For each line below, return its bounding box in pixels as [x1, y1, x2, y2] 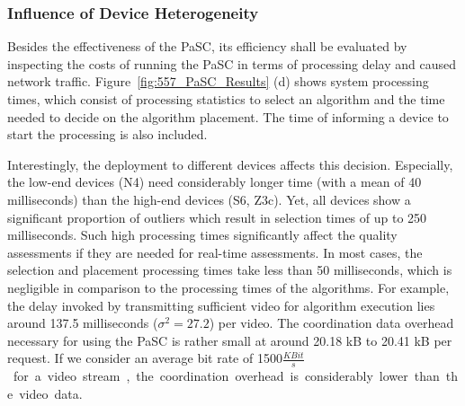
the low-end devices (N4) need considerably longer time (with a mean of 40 [7, 172, 422, 191]
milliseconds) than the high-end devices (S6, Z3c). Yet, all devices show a [7, 190, 411, 208]
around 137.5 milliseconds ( [7, 313, 158, 332]
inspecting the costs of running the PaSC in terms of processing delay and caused [7, 54, 457, 73]
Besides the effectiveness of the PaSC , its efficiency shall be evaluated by [7, 37, 407, 56]
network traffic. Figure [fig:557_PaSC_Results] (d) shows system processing [7, 72, 429, 91]
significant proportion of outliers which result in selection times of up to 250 [7, 207, 427, 226]
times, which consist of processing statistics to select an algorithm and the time [7, 90, 445, 108]
